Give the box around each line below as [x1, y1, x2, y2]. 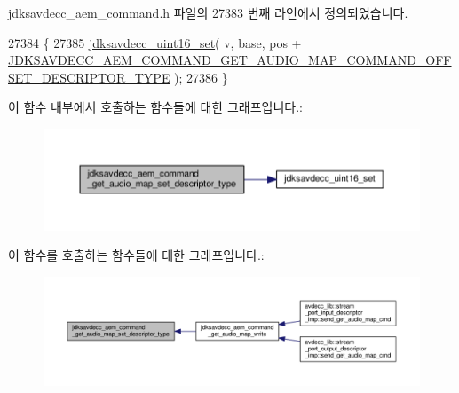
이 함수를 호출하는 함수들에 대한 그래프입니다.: [8, 246, 265, 264]
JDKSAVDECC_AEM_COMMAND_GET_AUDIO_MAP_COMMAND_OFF [8, 51, 452, 69]
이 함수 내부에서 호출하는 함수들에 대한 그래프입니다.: [8, 98, 303, 116]
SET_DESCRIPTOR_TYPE [8, 67, 170, 86]
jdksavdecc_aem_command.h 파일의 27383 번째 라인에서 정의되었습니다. [8, 4, 408, 21]
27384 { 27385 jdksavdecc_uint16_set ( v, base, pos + [8, 33, 302, 51]
